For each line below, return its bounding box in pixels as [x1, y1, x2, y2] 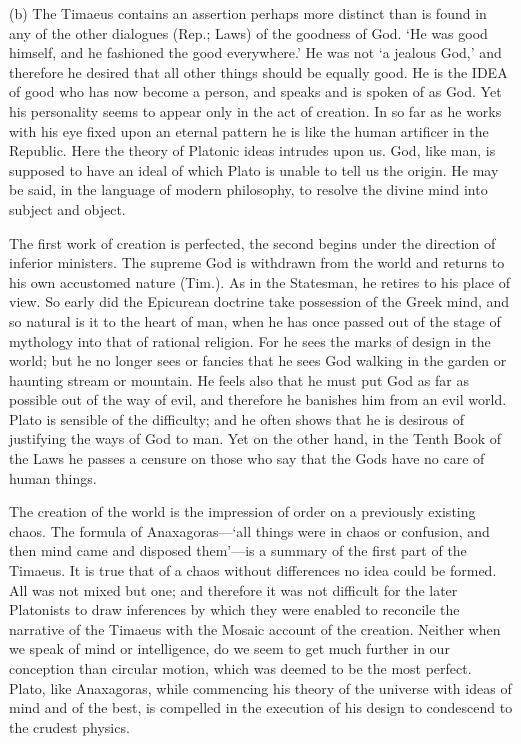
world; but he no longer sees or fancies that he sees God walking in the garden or [9, 350, 507, 371]
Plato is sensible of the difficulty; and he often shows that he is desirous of [9, 408, 465, 429]
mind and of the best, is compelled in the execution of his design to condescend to [9, 697, 513, 718]
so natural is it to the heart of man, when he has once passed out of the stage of [9, 310, 501, 331]
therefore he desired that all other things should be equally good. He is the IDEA [9, 61, 508, 82]
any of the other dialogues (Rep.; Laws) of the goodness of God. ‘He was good [9, 22, 488, 43]
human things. [9, 467, 97, 488]
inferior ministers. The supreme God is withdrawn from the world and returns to [9, 252, 505, 273]
